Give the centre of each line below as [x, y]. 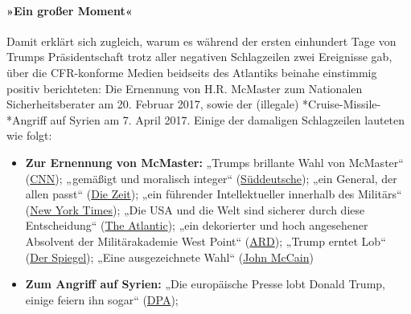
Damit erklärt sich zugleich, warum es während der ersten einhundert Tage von [201, 41]
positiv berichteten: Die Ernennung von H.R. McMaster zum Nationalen [185, 88]
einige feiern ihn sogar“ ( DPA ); [102, 299]
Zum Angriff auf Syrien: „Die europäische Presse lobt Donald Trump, [205, 284]
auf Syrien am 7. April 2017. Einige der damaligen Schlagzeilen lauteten [228, 119]
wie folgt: [29, 135]
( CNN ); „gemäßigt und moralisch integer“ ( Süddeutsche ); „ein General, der [211, 178]
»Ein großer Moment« [70, 10]
